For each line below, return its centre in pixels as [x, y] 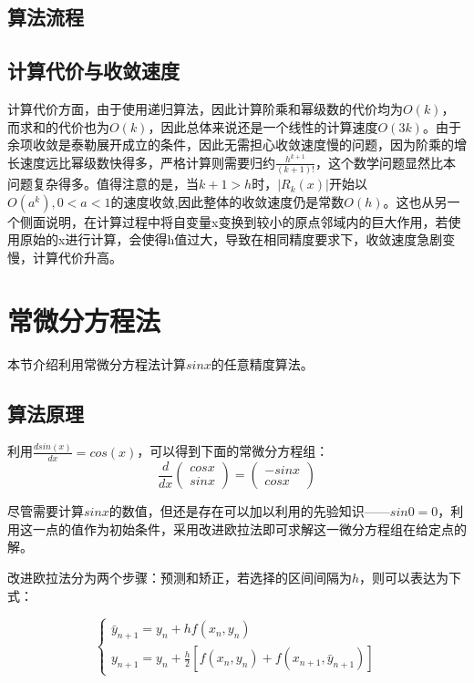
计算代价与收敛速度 [93, 71]
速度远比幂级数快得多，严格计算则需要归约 [147, 162]
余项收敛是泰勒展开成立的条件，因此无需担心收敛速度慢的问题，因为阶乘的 [231, 145]
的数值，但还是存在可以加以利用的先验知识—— [249, 511]
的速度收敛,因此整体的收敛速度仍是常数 [227, 201]
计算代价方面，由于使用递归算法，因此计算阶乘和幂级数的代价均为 [205, 108]
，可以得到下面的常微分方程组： [233, 451]
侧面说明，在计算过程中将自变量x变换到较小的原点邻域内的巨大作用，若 [234, 221]
